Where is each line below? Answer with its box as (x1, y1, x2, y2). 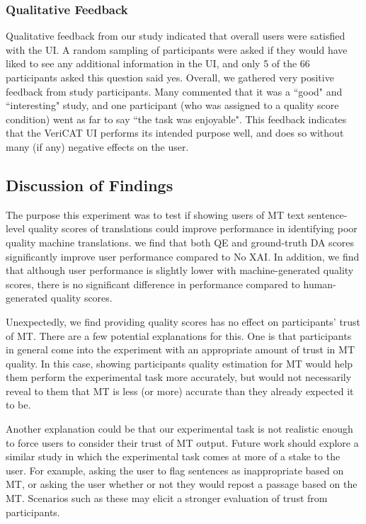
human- (303, 276, 336, 291)
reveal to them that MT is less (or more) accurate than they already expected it (6, 383, 354, 398)
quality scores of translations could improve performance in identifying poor (28, 221, 358, 236)
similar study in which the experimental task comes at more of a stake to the (6, 449, 341, 464)
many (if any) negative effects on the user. (6, 139, 189, 154)
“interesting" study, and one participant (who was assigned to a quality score (6, 98, 339, 113)
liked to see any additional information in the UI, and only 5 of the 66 (6, 56, 310, 71)
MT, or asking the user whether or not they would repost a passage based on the (6, 477, 358, 491)
